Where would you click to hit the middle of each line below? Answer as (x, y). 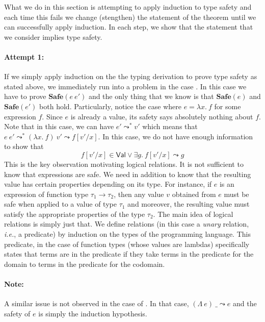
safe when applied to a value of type (60, 204)
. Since (52, 116)
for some (228, 106)
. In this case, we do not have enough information (176, 136)
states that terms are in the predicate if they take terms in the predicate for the (129, 254)
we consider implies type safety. (53, 36)
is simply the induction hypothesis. (93, 313)
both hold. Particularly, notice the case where (110, 106)
